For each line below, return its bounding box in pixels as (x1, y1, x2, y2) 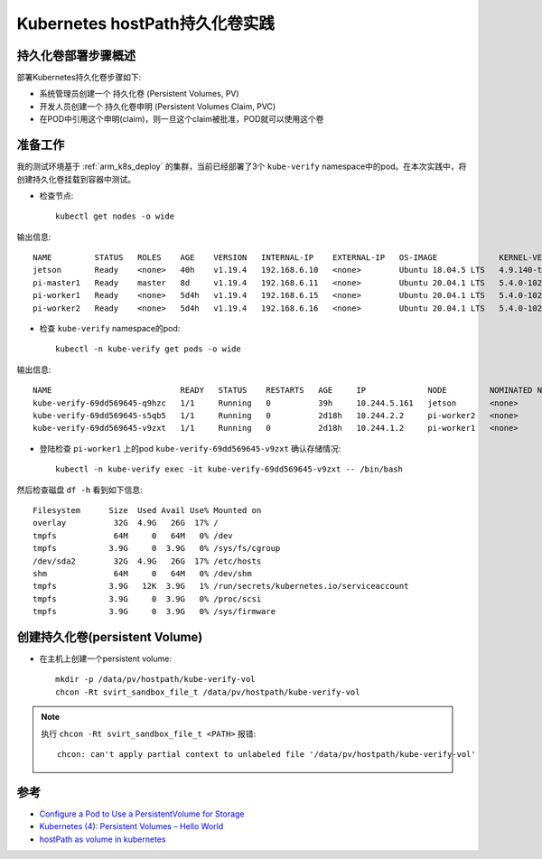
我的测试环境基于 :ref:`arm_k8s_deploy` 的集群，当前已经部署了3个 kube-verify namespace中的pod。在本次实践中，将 (16, 161, 467, 172)
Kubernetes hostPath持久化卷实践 (16, 14, 276, 33)
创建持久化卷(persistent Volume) (16, 629, 203, 645)
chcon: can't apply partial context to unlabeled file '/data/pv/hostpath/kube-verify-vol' (57, 749, 476, 759)
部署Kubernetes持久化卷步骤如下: (16, 72, 142, 83)
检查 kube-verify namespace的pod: (39, 323, 181, 334)
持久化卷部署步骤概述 (16, 48, 135, 63)
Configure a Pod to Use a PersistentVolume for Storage (39, 808, 245, 819)
